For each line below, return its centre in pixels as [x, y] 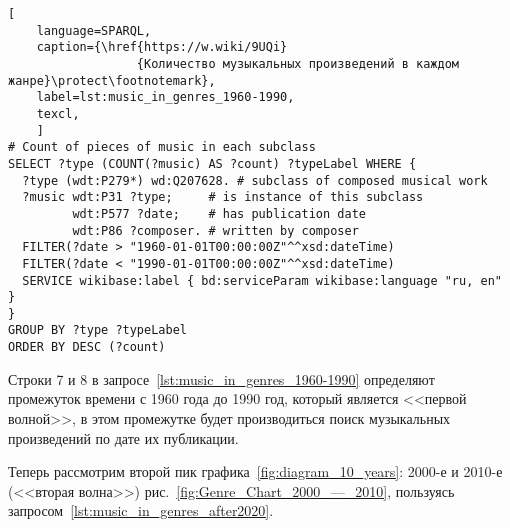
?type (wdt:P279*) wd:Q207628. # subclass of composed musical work [255, 180]
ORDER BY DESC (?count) [87, 347]
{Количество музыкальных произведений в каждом [298, 63]
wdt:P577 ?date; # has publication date [219, 213]
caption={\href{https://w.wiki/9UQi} [162, 47]
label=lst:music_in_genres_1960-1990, [165, 97]
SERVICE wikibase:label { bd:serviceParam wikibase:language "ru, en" [262, 280]
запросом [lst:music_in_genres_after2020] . [141, 510]
